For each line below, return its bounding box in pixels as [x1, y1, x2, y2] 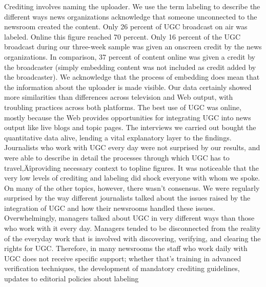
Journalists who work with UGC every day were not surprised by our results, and [4, 142, 260, 153]
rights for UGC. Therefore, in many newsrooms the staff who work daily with [4, 243, 248, 254]
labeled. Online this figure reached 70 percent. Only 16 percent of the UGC [4, 31, 241, 42]
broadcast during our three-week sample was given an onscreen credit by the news [4, 41, 262, 52]
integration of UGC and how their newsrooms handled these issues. [4, 202, 215, 213]
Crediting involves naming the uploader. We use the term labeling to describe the [4, 1, 260, 11]
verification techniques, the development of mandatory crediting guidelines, [4, 263, 240, 274]
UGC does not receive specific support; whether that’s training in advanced [4, 253, 241, 263]
